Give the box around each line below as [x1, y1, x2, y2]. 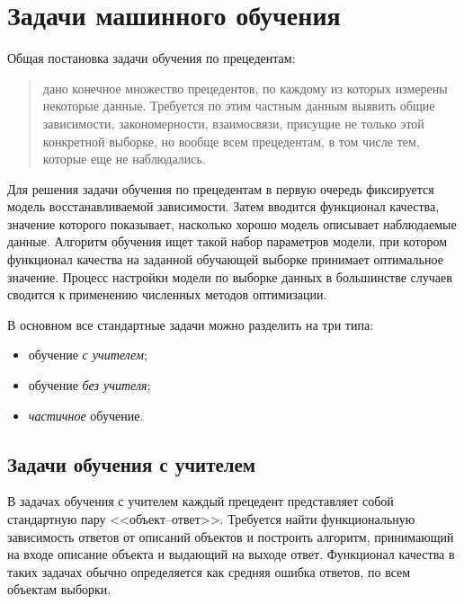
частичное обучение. [28, 405, 144, 424]
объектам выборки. [7, 580, 112, 599]
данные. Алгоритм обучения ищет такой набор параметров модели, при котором [7, 232, 448, 251]
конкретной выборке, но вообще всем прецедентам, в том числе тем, [42, 131, 420, 150]
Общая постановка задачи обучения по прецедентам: [7, 49, 296, 67]
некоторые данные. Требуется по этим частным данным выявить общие [42, 96, 435, 115]
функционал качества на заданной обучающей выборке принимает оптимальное [7, 250, 443, 269]
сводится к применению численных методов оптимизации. [7, 285, 327, 304]
